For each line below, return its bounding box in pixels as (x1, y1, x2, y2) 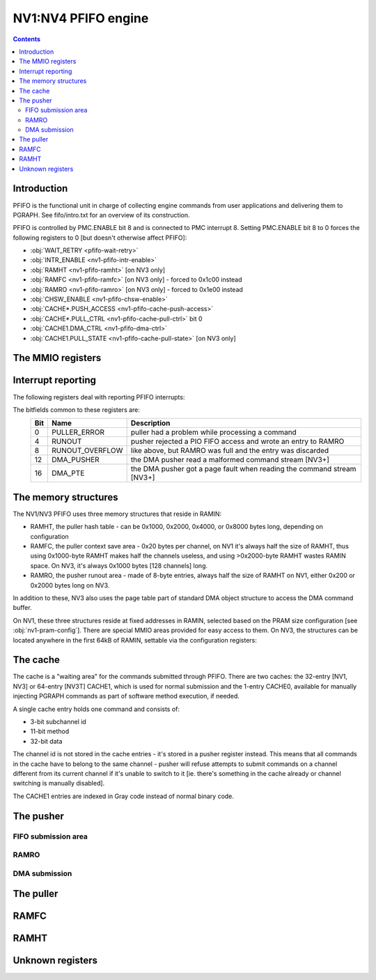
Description (130, 418, 171, 428)
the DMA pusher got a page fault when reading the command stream (130, 464, 357, 474)
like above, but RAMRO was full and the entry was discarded (130, 446, 329, 456)
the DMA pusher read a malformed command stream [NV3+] (130, 455, 330, 465)
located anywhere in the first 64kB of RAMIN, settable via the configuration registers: (13, 636, 258, 644)
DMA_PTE (51, 468, 85, 478)
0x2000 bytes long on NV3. (30, 581, 110, 589)
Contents (13, 35, 41, 43)
